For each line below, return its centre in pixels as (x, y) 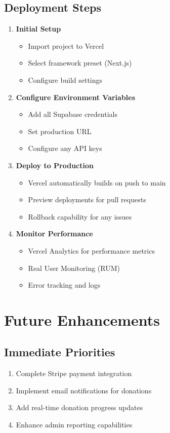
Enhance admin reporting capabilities (74, 425)
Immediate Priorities (60, 352)
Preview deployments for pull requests (87, 199)
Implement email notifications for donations (84, 390)
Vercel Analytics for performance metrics (91, 250)
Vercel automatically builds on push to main (97, 182)
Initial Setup (38, 29)
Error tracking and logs (64, 285)
